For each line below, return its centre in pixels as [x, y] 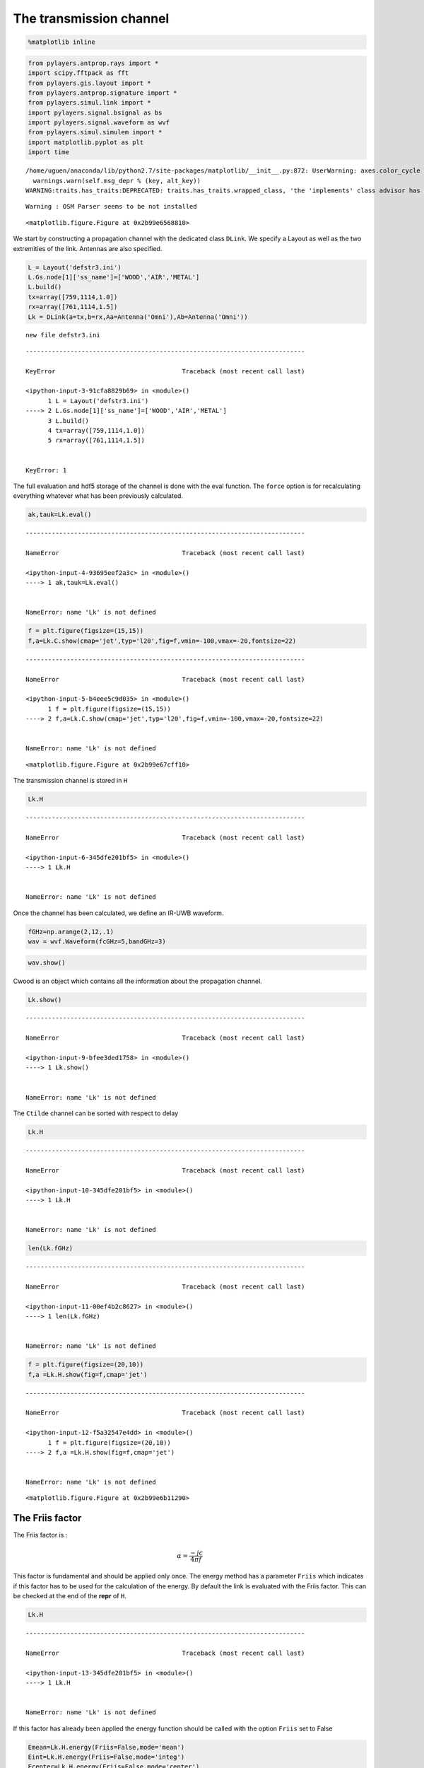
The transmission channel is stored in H [70, 781]
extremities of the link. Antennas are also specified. [88, 248]
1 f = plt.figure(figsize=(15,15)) [109, 709]
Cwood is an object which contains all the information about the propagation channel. [138, 981]
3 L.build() [69, 420]
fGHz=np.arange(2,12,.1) [71, 931]
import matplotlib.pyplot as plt [86, 142]
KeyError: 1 [46, 470]
